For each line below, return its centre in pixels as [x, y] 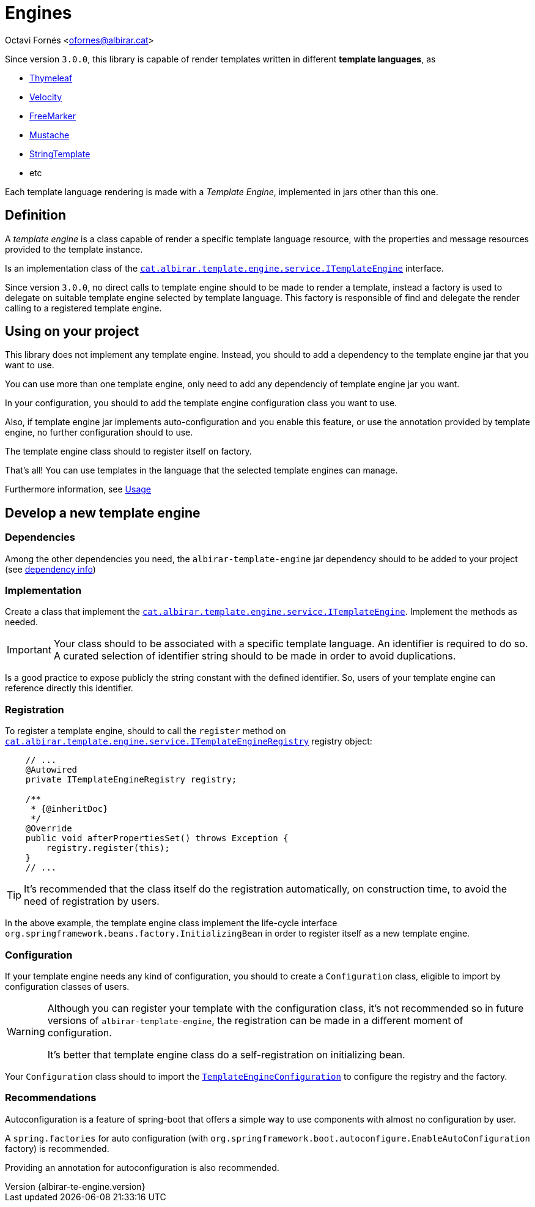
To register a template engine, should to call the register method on [146, 731]
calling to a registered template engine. [83, 308]
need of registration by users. [92, 901]
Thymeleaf [51, 78]
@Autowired [51, 770]
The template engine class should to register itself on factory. [128, 451]
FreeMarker [53, 116]
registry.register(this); [108, 848]
